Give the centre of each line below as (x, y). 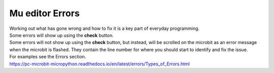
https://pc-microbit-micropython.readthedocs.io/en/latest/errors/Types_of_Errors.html (100, 64)
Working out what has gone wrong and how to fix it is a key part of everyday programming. (105, 28)
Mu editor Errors (44, 13)
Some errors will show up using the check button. (61, 35)
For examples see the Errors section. (48, 57)
